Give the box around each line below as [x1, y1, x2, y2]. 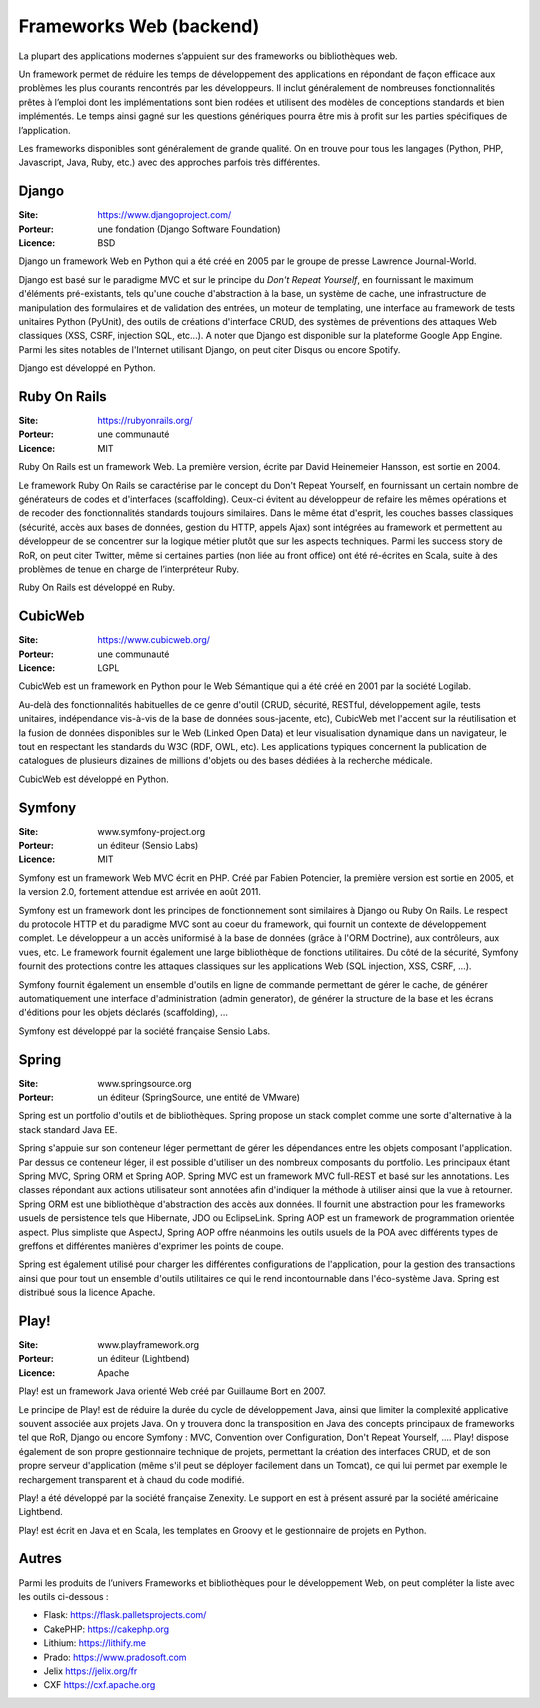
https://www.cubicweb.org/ [97, 634, 210, 646]
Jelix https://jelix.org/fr [43, 1665, 138, 1677]
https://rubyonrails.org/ [97, 415, 194, 426]
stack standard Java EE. [18, 1123, 118, 1135]
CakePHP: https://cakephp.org [43, 1623, 170, 1635]
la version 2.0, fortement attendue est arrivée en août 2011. [18, 886, 262, 898]
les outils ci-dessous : [18, 1590, 109, 1602]
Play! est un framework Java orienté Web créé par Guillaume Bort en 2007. [18, 1385, 327, 1397]
